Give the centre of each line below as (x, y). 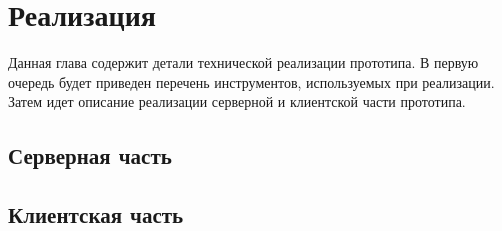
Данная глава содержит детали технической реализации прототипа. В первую (243, 62)
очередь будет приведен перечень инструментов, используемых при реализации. (251, 81)
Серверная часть (90, 155)
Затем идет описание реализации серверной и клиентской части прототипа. (237, 101)
